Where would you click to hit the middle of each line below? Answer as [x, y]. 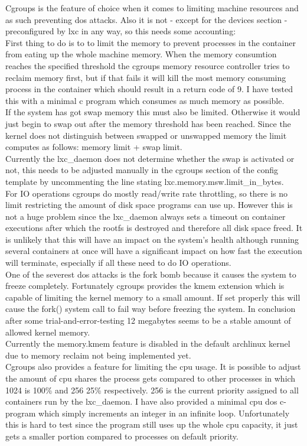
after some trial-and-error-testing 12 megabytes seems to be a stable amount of [148, 320]
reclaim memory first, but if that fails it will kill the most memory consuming [146, 77]
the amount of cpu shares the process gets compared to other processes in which [151, 378]
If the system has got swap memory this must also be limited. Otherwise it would [153, 112]
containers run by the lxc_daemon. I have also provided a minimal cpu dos [141, 401]
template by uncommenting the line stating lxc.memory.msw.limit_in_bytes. [145, 181]
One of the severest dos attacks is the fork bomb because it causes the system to [151, 274]
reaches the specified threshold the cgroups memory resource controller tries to [148, 65]
